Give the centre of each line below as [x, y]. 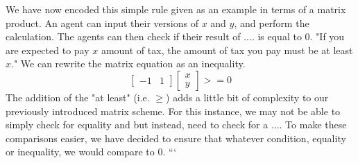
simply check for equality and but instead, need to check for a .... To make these [176, 125]
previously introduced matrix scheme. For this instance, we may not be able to [173, 111]
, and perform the [272, 23]
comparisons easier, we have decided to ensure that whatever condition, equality [176, 138]
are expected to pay [48, 50]
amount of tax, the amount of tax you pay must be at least [227, 50]
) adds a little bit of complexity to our [247, 97]
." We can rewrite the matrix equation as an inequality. [128, 63]
